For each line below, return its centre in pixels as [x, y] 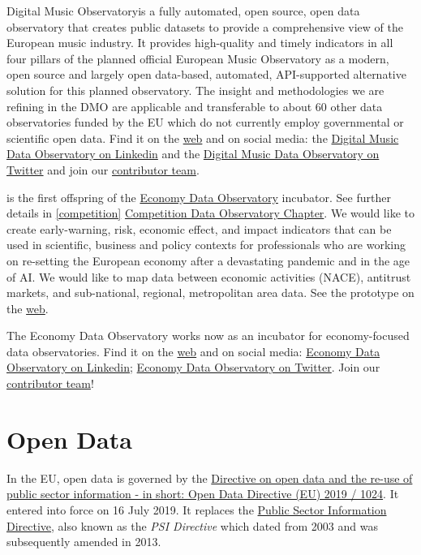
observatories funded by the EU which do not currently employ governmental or [205, 122]
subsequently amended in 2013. [84, 542]
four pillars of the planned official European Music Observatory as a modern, [198, 58]
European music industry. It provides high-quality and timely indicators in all [200, 43]
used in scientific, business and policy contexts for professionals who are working [206, 245]
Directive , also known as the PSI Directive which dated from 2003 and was [192, 525]
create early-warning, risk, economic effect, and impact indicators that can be [199, 228]
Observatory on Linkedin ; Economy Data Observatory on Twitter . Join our [193, 367]
